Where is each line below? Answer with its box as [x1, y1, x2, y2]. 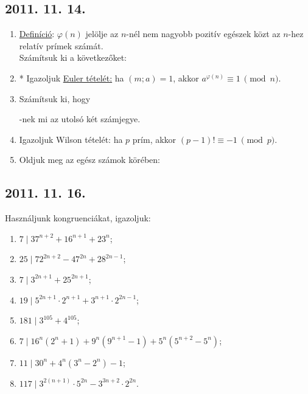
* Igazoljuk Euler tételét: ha [19, 71, 124, 84]
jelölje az [85, 27, 119, 40]
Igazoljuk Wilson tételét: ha [19, 133, 123, 145]
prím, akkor [132, 133, 177, 145]
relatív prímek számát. [19, 39, 103, 52]
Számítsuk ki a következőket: [19, 51, 127, 64]
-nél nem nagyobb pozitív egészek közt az [126, 27, 281, 40]
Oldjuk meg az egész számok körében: [19, 153, 160, 166]
